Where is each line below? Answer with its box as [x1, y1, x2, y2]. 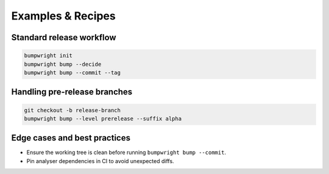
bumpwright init [24, 52, 73, 59]
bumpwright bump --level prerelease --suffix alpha [24, 115, 182, 122]
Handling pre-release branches [11, 87, 133, 97]
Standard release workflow [11, 32, 116, 43]
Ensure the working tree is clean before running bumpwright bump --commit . [26, 149, 227, 156]
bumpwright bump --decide [24, 61, 102, 68]
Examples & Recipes [11, 9, 116, 23]
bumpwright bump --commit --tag [24, 69, 121, 76]
